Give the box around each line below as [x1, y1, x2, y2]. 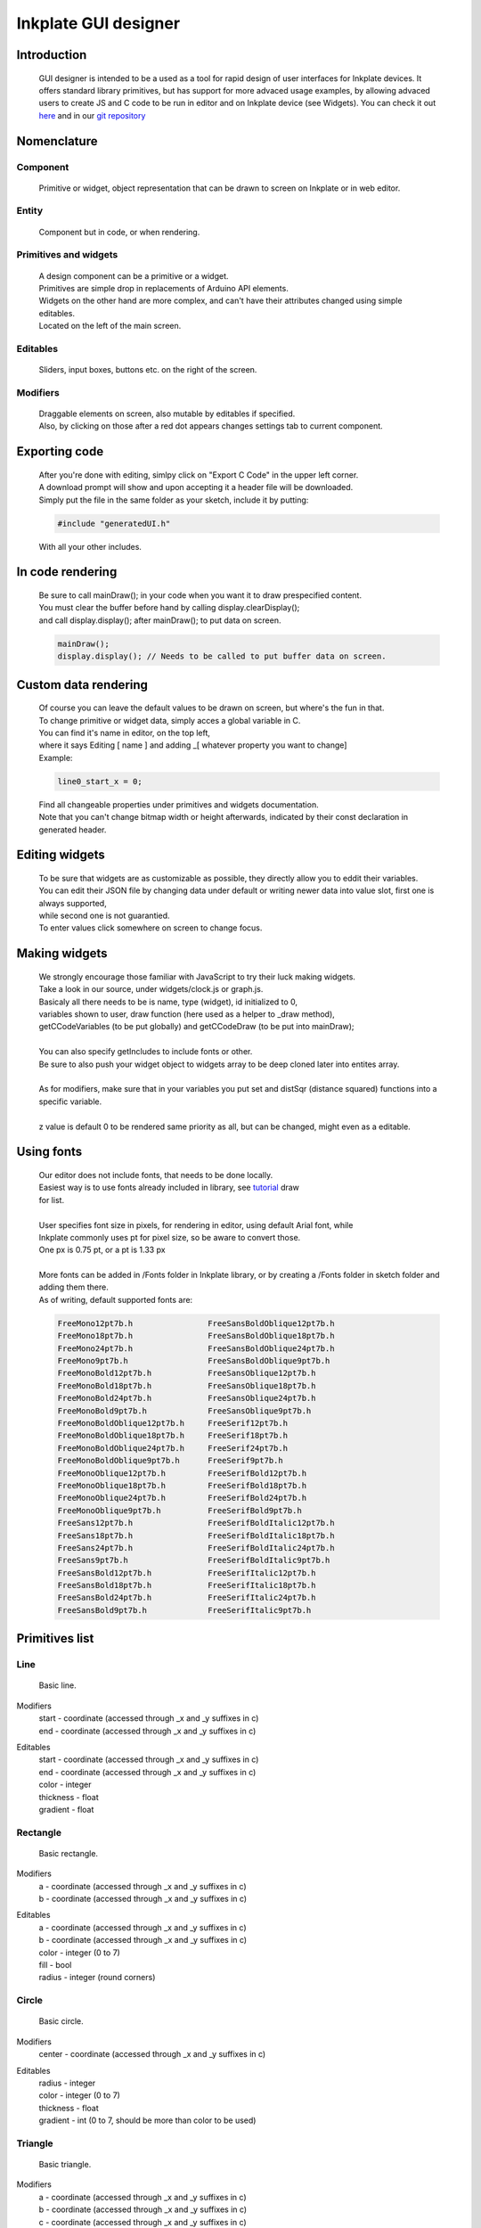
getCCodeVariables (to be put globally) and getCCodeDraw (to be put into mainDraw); [38, 1021, 355, 1032]
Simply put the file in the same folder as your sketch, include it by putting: [38, 495, 309, 505]
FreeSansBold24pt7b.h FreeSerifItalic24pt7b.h [57, 1593, 316, 1603]
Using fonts [16, 1144, 83, 1159]
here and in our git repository [38, 110, 146, 120]
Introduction [16, 47, 87, 62]
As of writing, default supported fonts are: [38, 1294, 193, 1305]
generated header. [38, 824, 107, 835]
